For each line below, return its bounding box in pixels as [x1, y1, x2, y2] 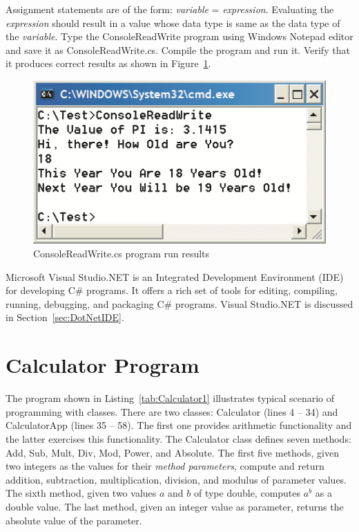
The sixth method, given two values [6, 486, 157, 500]
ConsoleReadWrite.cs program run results [33, 246, 210, 261]
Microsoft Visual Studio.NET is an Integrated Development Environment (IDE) [6, 269, 344, 284]
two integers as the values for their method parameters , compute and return [6, 459, 324, 473]
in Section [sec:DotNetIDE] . [6, 310, 124, 324]
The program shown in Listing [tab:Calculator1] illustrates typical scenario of [6, 391, 335, 405]
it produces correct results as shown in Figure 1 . [6, 56, 211, 71]
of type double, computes [193, 486, 301, 500]
